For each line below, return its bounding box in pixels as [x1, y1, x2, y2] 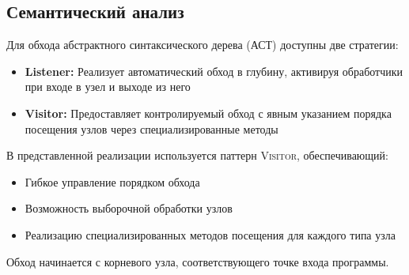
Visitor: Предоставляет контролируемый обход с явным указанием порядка [25, 104, 392, 121]
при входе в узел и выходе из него [25, 78, 191, 95]
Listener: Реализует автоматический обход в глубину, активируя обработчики [25, 62, 403, 79]
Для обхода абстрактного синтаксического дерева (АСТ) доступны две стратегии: [6, 36, 399, 53]
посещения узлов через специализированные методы [25, 120, 278, 137]
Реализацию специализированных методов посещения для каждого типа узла [25, 226, 396, 243]
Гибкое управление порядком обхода [25, 173, 200, 190]
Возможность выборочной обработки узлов [25, 200, 233, 217]
